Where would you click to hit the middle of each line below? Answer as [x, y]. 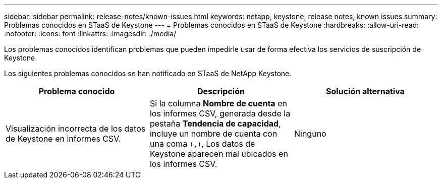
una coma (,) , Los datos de [202, 144]
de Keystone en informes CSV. [63, 139]
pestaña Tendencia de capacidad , [215, 124]
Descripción [221, 91]
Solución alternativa [365, 91]
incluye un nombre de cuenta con [213, 134]
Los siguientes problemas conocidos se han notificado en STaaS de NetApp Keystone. [148, 73]
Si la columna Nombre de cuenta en [218, 103]
